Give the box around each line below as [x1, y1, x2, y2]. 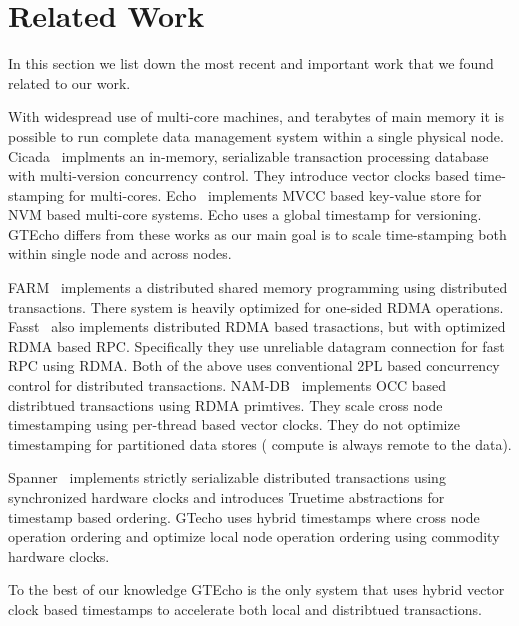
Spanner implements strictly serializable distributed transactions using [8, 467, 446, 488]
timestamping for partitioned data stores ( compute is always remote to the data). [8, 433, 512, 454]
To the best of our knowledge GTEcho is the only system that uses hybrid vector [8, 579, 505, 600]
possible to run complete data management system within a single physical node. [8, 125, 504, 146]
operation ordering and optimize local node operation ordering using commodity [8, 526, 500, 547]
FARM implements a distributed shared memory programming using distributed [8, 277, 508, 298]
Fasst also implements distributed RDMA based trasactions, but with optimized [8, 316, 506, 337]
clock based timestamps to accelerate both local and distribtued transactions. [8, 598, 482, 619]
